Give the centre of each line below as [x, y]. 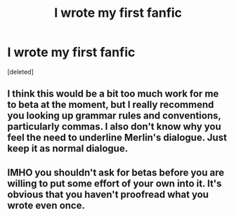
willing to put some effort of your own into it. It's [115, 183]
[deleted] [20, 72]
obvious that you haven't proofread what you [108, 194]
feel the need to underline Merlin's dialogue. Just [117, 138]
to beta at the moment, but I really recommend [111, 105]
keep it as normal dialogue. [68, 149]
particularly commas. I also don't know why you [114, 127]
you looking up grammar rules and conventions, [114, 116]
